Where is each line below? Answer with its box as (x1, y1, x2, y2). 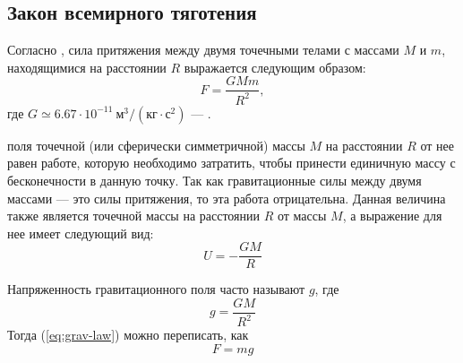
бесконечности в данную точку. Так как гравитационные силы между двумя (7, 170, 422, 189)
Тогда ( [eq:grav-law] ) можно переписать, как (7, 325, 249, 344)
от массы (277, 206, 327, 225)
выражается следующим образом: (184, 57, 366, 76)
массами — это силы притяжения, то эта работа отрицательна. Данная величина (7, 188, 446, 207)
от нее (420, 135, 454, 154)
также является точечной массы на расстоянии (7, 206, 261, 225)
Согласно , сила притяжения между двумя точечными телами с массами (7, 40, 399, 59)
